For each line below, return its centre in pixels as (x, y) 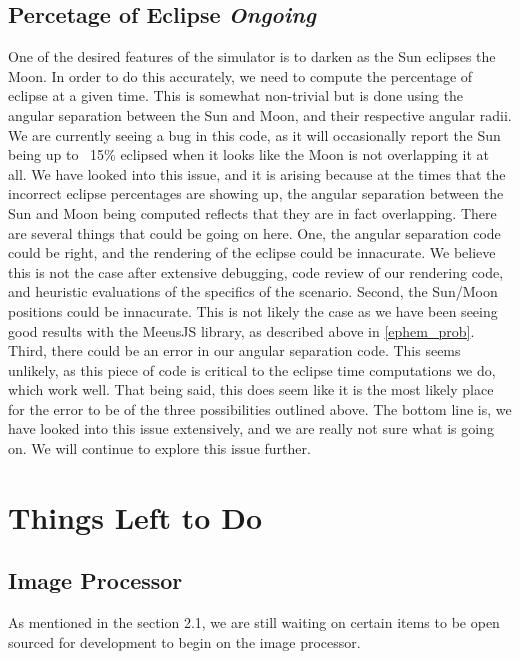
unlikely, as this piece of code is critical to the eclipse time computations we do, (252, 369)
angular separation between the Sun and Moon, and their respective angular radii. (260, 114)
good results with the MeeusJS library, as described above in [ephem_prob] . (241, 330)
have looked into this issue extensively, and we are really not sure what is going (251, 428)
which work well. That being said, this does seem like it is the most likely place (251, 389)
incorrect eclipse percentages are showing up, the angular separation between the (256, 193)
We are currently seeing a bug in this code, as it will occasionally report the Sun (254, 134)
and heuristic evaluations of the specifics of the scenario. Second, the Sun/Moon (253, 291)
